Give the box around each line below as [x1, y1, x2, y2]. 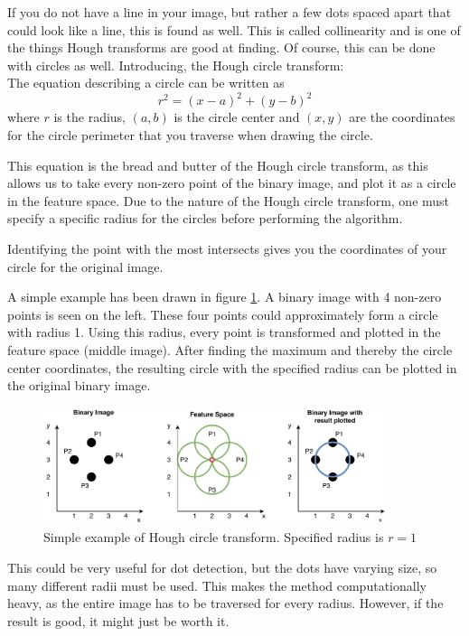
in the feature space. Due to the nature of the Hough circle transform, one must [7, 191, 450, 210]
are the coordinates [349, 108, 455, 126]
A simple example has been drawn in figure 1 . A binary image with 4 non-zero [7, 287, 442, 306]
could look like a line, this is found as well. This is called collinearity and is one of [7, 20, 461, 39]
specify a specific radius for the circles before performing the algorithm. [7, 209, 403, 228]
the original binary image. [7, 376, 151, 395]
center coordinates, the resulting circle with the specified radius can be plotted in [7, 358, 457, 377]
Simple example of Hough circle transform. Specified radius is [43, 528, 384, 547]
